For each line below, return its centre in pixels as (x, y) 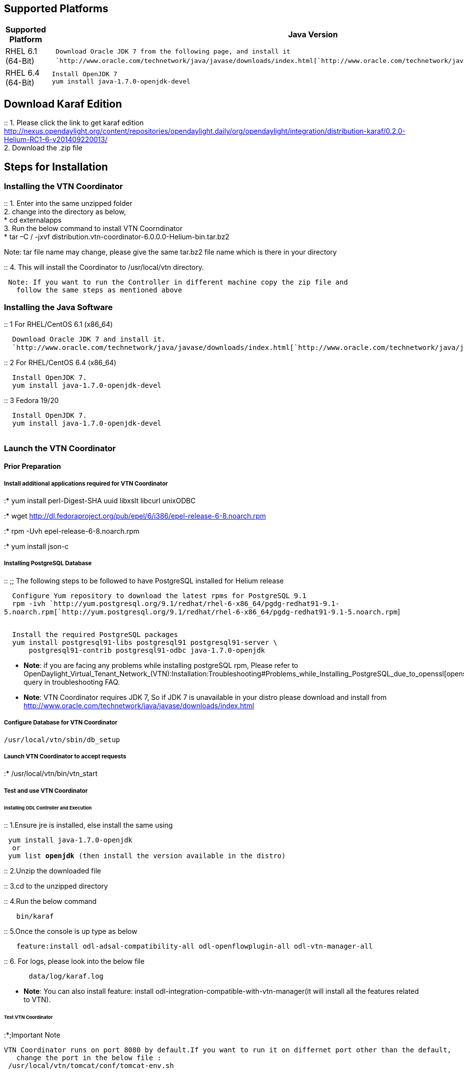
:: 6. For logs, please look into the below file (74, 961)
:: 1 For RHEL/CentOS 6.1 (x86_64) (58, 324)
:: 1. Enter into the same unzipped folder (68, 203)
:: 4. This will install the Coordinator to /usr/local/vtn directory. (104, 267)
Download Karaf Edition (63, 104)
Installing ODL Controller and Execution (48, 808)
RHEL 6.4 (23, 73)
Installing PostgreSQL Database (48, 564)
